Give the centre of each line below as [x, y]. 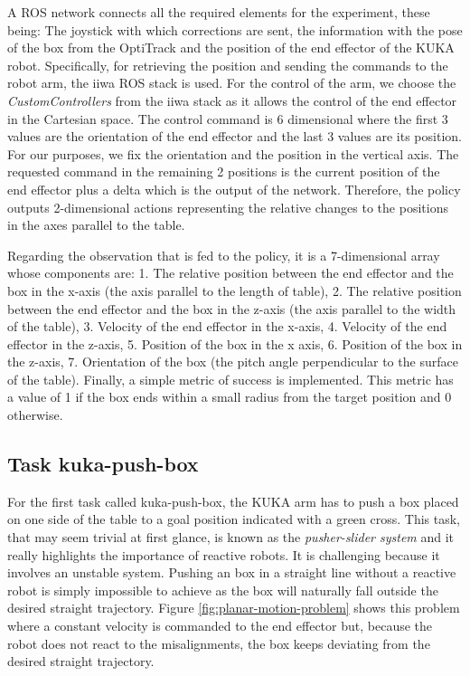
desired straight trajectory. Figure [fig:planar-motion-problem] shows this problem [234, 608]
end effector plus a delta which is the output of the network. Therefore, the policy [234, 189]
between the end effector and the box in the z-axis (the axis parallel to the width [232, 308]
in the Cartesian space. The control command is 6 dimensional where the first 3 [228, 118]
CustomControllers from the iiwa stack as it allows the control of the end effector [232, 100]
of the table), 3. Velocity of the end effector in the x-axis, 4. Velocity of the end [227, 326]
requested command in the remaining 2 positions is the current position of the [224, 171]
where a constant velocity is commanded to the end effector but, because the [220, 626]
